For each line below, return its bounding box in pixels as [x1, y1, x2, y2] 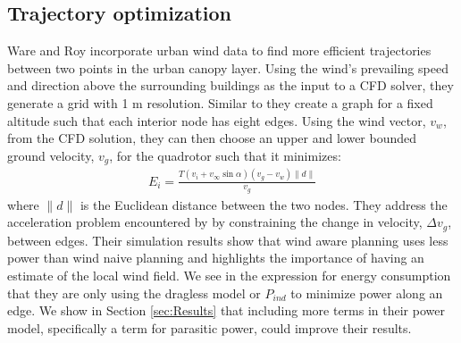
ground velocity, [7, 146, 95, 164]
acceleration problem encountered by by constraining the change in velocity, [7, 213, 423, 231]
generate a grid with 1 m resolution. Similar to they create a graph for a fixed [7, 93, 433, 112]
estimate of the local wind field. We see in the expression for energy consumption [7, 266, 451, 285]
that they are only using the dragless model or [7, 283, 261, 302]
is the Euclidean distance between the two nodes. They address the [80, 195, 448, 213]
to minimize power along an [290, 283, 443, 302]
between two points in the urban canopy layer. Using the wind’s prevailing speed [7, 58, 448, 77]
